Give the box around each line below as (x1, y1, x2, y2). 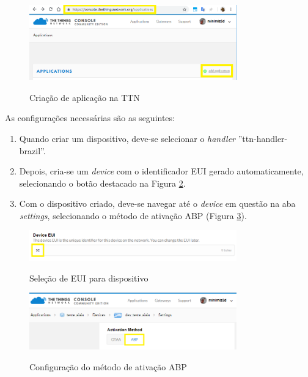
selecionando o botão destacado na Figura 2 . (19, 176, 186, 189)
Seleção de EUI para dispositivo (29, 271, 148, 284)
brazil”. (19, 144, 46, 157)
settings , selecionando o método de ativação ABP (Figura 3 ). (19, 209, 247, 222)
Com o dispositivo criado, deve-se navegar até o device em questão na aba (19, 197, 296, 210)
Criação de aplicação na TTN (29, 91, 140, 103)
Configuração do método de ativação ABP (29, 360, 187, 373)
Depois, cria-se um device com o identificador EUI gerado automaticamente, (19, 165, 304, 177)
